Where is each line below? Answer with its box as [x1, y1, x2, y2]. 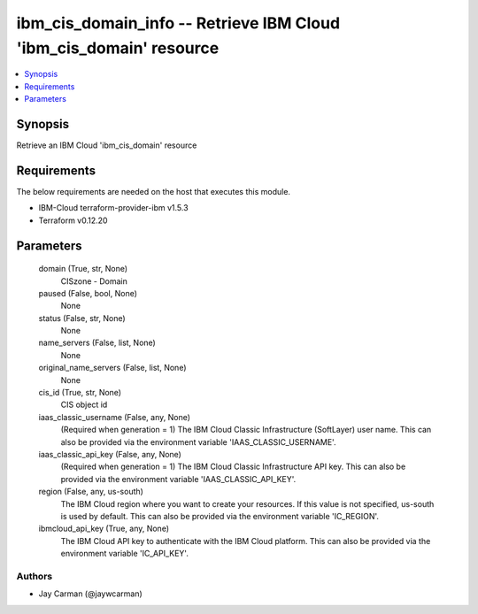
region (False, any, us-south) [38, 487, 143, 497]
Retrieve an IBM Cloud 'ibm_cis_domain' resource [16, 140, 197, 150]
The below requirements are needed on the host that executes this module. [16, 186, 291, 196]
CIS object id [60, 399, 108, 411]
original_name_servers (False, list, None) [38, 363, 187, 373]
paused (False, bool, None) [38, 288, 137, 298]
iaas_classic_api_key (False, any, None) [38, 449, 181, 459]
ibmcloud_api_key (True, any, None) [38, 523, 170, 534]
